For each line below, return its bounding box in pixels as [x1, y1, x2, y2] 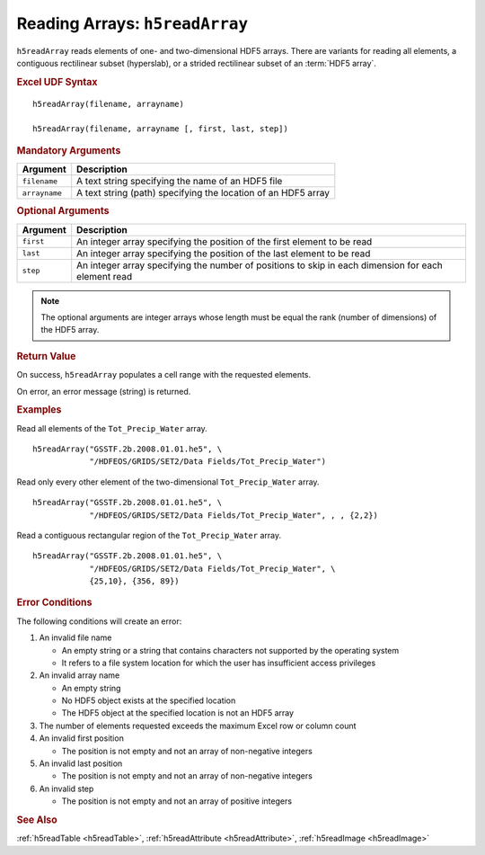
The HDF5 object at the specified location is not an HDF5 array [61, 708, 295, 718]
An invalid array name [39, 670, 120, 681]
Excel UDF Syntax [16, 76, 98, 88]
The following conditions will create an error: [16, 616, 182, 627]
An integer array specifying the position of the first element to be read [76, 235, 373, 247]
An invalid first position [39, 733, 125, 744]
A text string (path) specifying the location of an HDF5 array [76, 187, 330, 200]
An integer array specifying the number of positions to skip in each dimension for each [76, 259, 444, 272]
